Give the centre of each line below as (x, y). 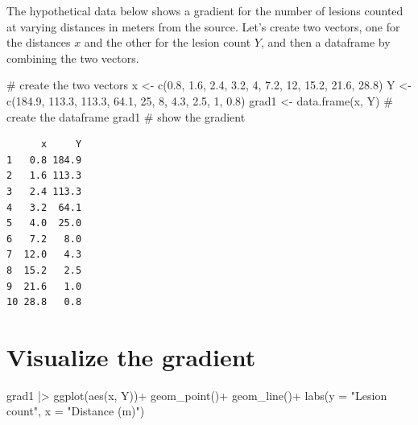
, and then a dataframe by (325, 42)
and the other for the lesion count (168, 42)
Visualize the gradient (131, 356)
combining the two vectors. (73, 58)
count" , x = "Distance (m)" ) (76, 411)
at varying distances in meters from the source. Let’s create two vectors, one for (203, 26)
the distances (39, 42)
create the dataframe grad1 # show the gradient (126, 116)
